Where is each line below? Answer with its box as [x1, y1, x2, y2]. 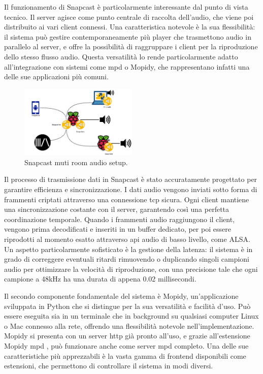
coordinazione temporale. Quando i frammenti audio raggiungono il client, [4, 213, 235, 224]
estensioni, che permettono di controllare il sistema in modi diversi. [4, 360, 213, 371]
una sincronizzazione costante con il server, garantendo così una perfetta [4, 204, 229, 214]
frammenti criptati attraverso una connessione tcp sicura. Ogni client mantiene [4, 194, 249, 204]
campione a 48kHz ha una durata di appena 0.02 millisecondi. [4, 273, 196, 284]
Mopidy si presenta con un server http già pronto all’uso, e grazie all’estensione [4, 330, 250, 341]
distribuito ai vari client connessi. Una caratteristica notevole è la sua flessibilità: [4, 21, 255, 32]
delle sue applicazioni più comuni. [4, 71, 109, 82]
